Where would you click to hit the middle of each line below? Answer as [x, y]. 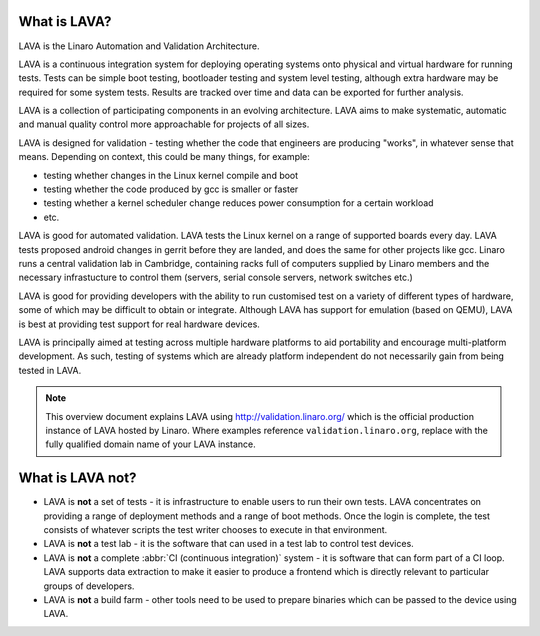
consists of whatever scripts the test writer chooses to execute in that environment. [215, 529]
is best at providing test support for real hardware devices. [139, 324]
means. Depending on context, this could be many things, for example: [164, 157]
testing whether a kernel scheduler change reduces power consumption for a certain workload [238, 203]
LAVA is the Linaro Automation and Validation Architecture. [139, 46]
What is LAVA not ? [77, 478]
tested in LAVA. [50, 370]
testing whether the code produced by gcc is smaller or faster [171, 189]
